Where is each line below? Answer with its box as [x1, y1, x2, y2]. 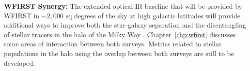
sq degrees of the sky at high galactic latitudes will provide [65, 10, 241, 20]
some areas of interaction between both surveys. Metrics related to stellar [4, 39, 222, 49]
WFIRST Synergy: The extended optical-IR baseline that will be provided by [4, 1, 242, 11]
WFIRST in [4, 10, 40, 20]
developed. [4, 57, 35, 68]
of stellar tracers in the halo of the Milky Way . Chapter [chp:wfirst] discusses [4, 29, 236, 39]
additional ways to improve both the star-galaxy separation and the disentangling [4, 20, 246, 30]
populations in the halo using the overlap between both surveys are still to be [4, 48, 234, 58]
